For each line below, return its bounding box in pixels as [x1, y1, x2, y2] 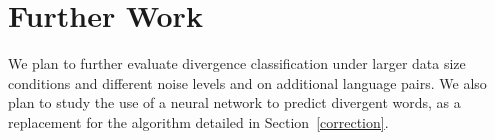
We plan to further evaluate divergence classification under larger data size [8, 53, 466, 74]
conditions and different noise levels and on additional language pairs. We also [8, 72, 487, 93]
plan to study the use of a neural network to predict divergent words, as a [8, 92, 461, 113]
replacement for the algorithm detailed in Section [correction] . [8, 111, 389, 132]
